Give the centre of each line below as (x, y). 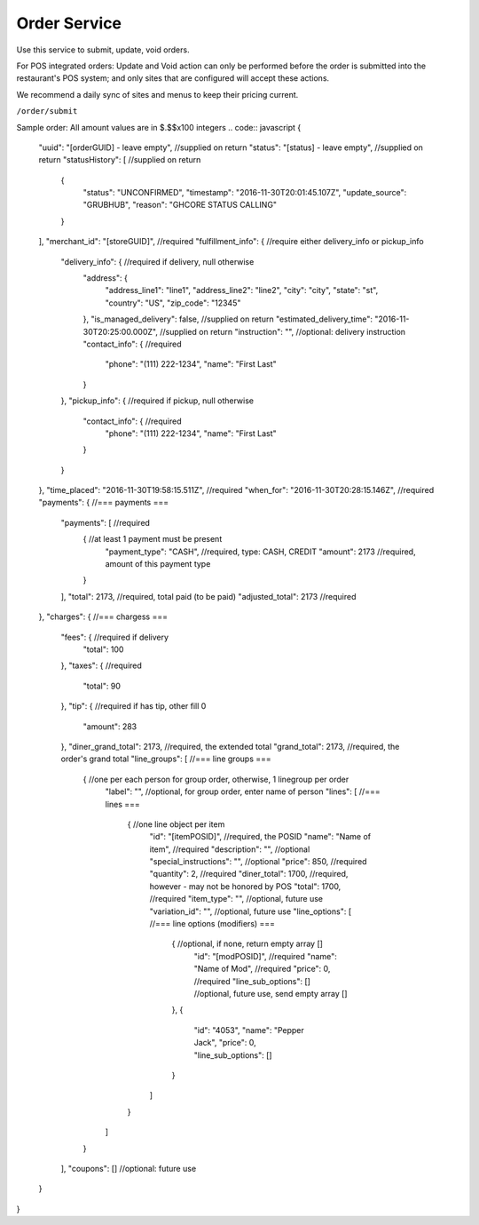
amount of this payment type (158, 564)
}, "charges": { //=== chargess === (103, 616)
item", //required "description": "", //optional (230, 849)
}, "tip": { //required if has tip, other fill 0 (133, 706)
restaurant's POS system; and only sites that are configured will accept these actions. (173, 78)
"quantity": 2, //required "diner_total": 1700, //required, (249, 874)
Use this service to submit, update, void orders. (103, 50)
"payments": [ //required (106, 522)
